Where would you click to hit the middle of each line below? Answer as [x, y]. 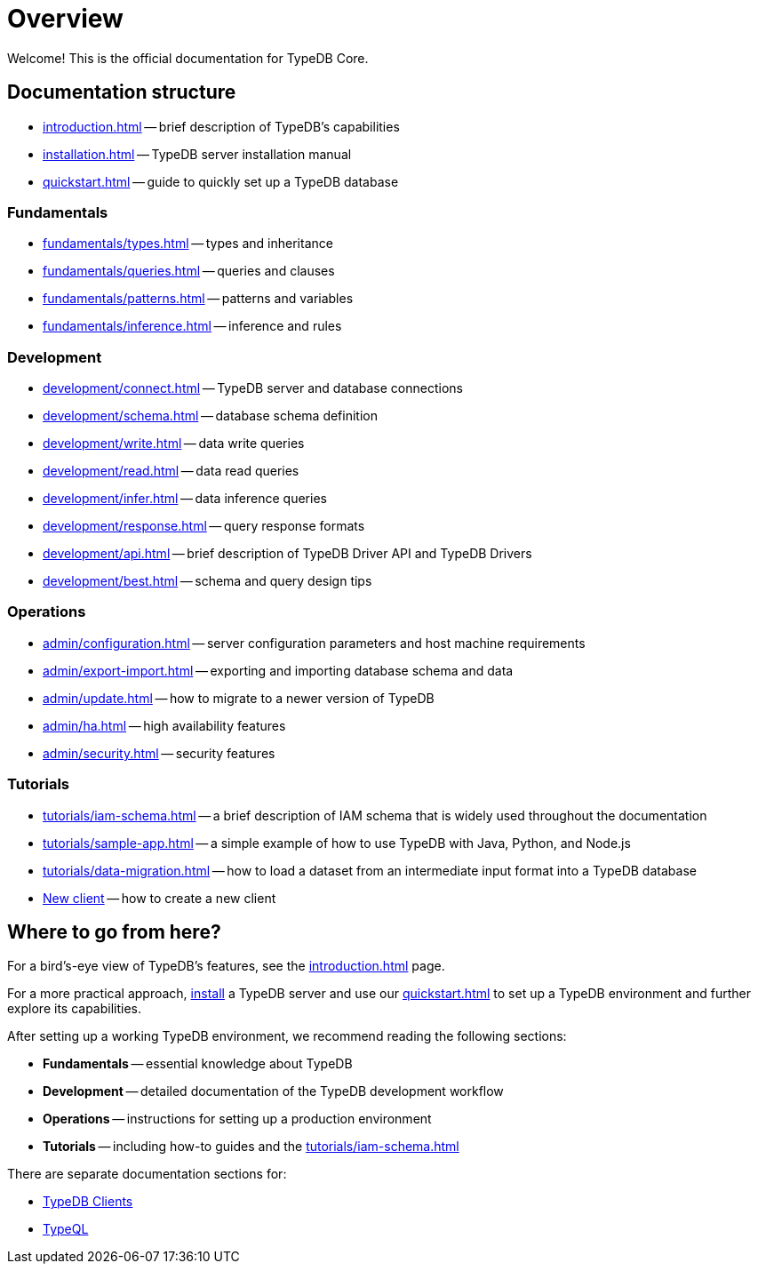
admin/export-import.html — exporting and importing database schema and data [278, 670]
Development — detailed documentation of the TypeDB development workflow [273, 1091]
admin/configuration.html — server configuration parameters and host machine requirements [314, 643]
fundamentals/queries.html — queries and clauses [189, 271]
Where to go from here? [114, 932]
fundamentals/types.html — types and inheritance [188, 244]
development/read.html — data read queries [171, 471]
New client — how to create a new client [160, 898]
